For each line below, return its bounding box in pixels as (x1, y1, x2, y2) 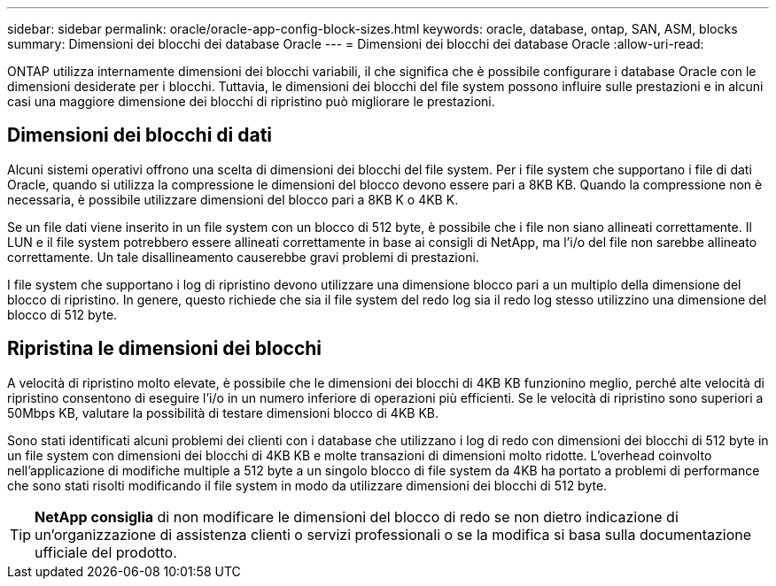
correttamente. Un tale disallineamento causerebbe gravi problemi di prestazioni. (7, 249, 479, 265)
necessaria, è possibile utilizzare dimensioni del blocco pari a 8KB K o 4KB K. (7, 191, 459, 207)
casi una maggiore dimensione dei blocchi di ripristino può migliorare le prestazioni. (7, 94, 495, 109)
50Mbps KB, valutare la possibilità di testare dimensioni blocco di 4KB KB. (7, 405, 438, 420)
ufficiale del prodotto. (35, 543, 177, 561)
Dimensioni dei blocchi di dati (7, 124, 273, 147)
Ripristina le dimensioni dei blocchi (7, 337, 322, 360)
